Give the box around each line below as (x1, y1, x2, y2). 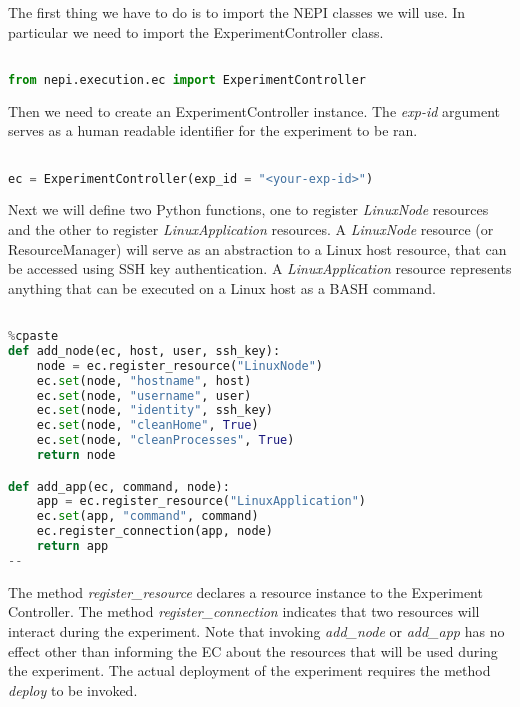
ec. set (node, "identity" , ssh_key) (36, 403, 273, 418)
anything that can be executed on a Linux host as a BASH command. (8, 277, 436, 298)
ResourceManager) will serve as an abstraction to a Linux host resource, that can (8, 238, 507, 259)
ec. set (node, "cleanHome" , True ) (36, 418, 259, 433)
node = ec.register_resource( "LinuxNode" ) (36, 358, 324, 373)
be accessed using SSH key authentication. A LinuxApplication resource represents (8, 258, 512, 279)
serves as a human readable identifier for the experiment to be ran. (8, 120, 418, 141)
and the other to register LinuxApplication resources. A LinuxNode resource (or (8, 219, 494, 240)
